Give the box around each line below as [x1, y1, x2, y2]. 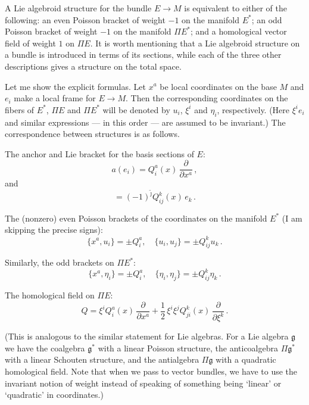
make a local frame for [14, 92, 96, 104]
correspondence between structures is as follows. [5, 127, 180, 140]
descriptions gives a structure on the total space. [5, 60, 182, 72]
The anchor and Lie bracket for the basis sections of [5, 147, 194, 160]
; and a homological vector [190, 25, 287, 38]
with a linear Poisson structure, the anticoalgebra [98, 341, 279, 354]
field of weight [5, 36, 56, 49]
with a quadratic [216, 353, 276, 366]
